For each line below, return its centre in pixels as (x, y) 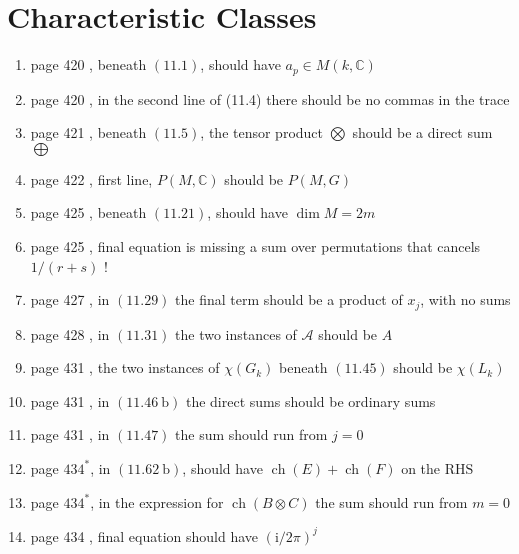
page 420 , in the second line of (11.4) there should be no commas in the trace (270, 98)
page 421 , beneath (88, 132)
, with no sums (465, 299)
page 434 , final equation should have (144, 535)
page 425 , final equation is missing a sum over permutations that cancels (255, 245)
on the (421, 467)
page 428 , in (70, 333)
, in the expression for (157, 501)
